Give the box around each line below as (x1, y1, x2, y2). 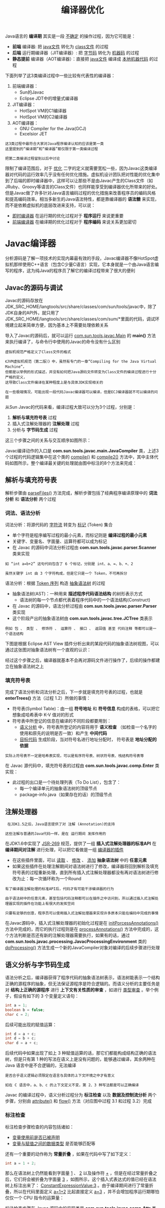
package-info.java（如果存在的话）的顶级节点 (19, 792, 112, 797)
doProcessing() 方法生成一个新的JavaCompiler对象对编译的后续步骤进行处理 (5, 945, 160, 951)
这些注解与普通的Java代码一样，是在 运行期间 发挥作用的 (5, 831, 107, 836)
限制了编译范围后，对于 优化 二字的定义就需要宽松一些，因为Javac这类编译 (5, 166, 158, 172)
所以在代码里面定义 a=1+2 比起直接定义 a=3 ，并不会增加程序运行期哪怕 (13, 1189, 160, 1195)
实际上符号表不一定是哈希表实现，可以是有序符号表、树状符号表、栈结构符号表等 (5, 754, 144, 759)
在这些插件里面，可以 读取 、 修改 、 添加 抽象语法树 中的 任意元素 (12, 857, 147, 863)
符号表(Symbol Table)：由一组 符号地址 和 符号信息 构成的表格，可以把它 (12, 706, 160, 712)
